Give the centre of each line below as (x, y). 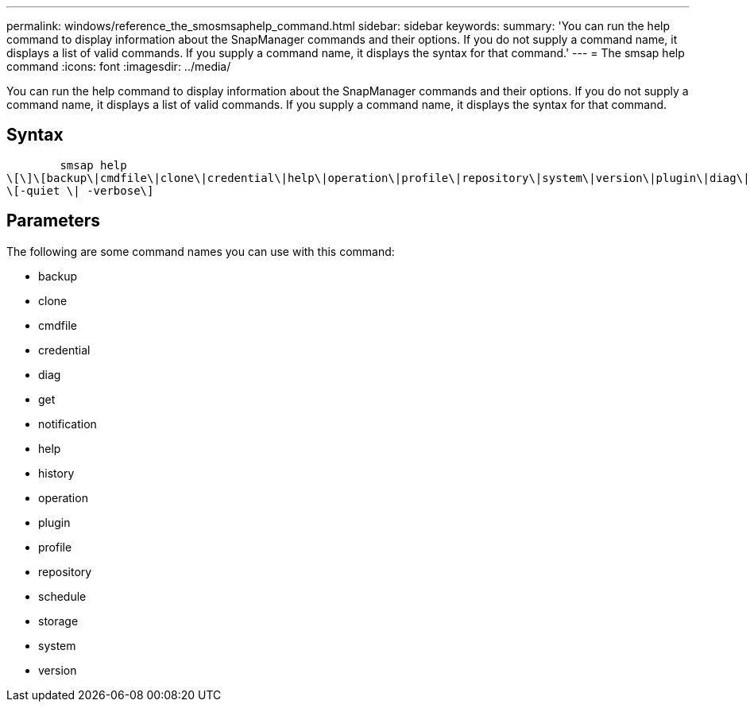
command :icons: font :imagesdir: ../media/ (119, 66)
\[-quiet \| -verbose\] (80, 190)
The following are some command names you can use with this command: (201, 251)
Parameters (53, 221)
